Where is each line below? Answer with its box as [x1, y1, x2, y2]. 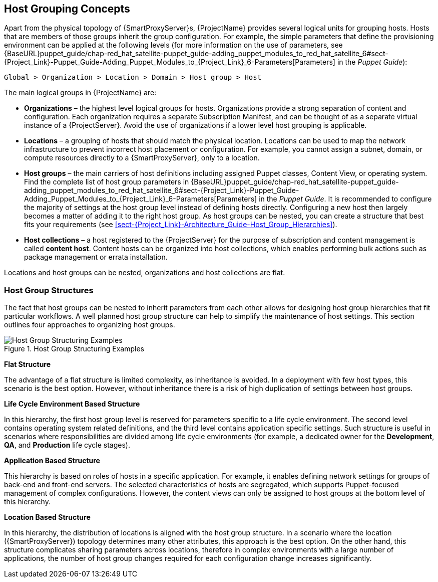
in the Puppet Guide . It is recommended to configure [259, 195, 432, 204]
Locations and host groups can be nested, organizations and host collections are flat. [4, 268, 285, 277]
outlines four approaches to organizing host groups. [4, 320, 175, 329]
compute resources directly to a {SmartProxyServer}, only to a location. [24, 153, 260, 162]
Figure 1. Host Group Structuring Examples [4, 344, 144, 353]
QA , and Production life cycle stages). [4, 441, 130, 450]
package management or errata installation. [24, 253, 168, 262]
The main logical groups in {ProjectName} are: [4, 88, 157, 97]
